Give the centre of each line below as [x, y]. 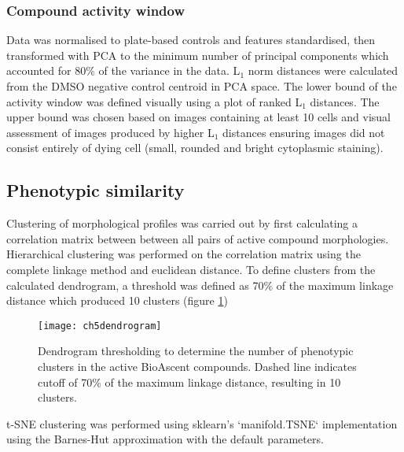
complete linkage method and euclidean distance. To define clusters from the [191, 269]
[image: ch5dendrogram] [100, 326]
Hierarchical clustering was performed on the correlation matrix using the [184, 254]
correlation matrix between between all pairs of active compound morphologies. [198, 238]
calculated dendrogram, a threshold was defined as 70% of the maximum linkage [200, 285]
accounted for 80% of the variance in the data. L [123, 70]
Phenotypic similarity [95, 190]
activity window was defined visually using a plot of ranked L [154, 101]
